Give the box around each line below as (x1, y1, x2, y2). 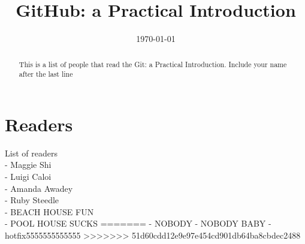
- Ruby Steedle (5, 194, 59, 206)
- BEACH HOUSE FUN (5, 205, 94, 218)
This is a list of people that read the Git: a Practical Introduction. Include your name (19, 59, 287, 69)
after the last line (19, 69, 73, 79)
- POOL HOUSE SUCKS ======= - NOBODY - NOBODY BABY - (5, 217, 271, 230)
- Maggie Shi (5, 158, 52, 171)
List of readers (5, 146, 58, 159)
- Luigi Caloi (5, 170, 52, 182)
